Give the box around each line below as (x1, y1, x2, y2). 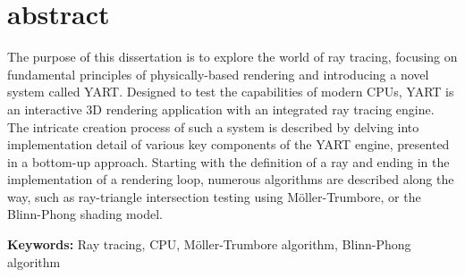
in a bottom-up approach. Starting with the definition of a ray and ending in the (7, 152, 450, 171)
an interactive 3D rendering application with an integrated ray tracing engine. (7, 99, 435, 118)
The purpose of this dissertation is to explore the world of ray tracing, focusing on (7, 47, 458, 66)
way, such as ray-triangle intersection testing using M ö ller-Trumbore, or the (7, 187, 421, 206)
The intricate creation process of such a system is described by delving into (7, 117, 419, 136)
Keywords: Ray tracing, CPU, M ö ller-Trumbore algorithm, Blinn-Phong (7, 235, 411, 254)
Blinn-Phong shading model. (7, 205, 163, 223)
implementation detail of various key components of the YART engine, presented (7, 135, 450, 154)
